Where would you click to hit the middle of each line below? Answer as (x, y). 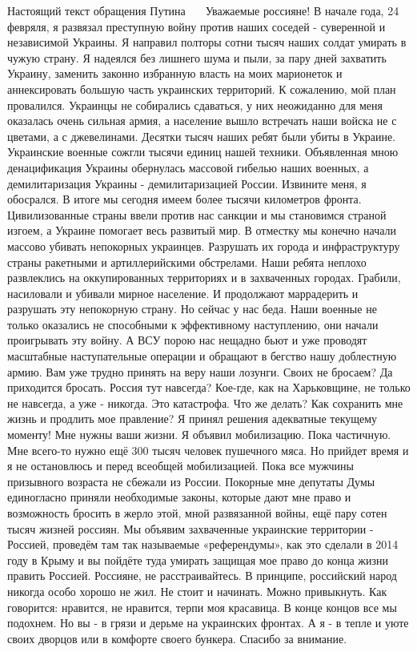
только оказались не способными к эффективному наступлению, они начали (193, 324)
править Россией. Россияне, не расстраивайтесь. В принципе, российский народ (202, 576)
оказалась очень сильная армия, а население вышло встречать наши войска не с (202, 121)
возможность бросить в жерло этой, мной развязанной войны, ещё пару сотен (197, 513)
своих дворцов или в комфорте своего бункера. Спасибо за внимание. (177, 638)
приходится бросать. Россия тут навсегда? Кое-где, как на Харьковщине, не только (209, 387)
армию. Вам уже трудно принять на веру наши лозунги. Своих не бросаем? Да (200, 371)
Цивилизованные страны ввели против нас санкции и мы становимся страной (197, 214)
